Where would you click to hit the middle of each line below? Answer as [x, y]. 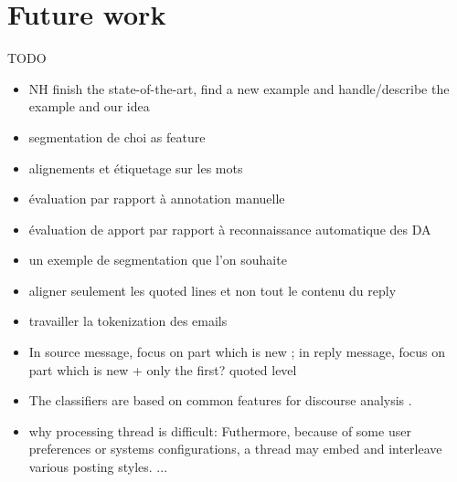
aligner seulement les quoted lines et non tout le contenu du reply [213, 290]
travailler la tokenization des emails [128, 321]
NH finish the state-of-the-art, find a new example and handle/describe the [239, 88]
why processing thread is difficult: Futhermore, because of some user [220, 430]
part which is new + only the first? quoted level [163, 369]
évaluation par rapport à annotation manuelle [157, 199]
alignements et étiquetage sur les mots [136, 168]
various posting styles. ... [98, 467]
